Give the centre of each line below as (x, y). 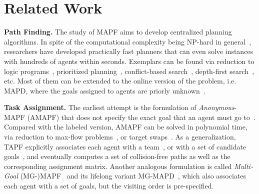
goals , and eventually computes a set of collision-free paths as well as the (117, 156)
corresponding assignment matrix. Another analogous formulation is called (118, 166)
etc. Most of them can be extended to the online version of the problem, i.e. (120, 81)
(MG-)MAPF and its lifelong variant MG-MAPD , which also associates (133, 176)
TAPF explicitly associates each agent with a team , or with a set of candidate (125, 146)
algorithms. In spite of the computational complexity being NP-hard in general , (128, 41)
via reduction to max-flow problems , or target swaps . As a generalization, (120, 137)
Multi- (243, 166)
